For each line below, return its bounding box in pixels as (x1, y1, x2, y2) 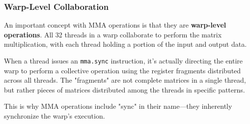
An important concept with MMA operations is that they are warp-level (4, 20, 226, 30)
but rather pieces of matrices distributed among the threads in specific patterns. (4, 84, 245, 94)
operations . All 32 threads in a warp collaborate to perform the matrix (4, 29, 222, 39)
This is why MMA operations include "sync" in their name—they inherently (4, 101, 232, 111)
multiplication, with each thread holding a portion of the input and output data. (4, 39, 247, 49)
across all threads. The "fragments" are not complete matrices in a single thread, (4, 75, 246, 85)
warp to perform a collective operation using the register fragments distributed (4, 65, 241, 75)
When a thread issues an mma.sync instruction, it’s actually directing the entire (4, 56, 243, 65)
